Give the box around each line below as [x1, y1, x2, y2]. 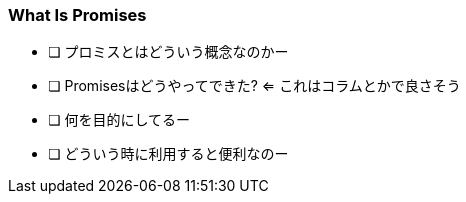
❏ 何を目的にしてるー [48, 111, 191, 129]
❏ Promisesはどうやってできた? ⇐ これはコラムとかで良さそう [48, 77, 461, 95]
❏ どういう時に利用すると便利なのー [48, 145, 289, 163]
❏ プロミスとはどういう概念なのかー [48, 43, 289, 61]
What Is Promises [8, 5, 147, 25]
